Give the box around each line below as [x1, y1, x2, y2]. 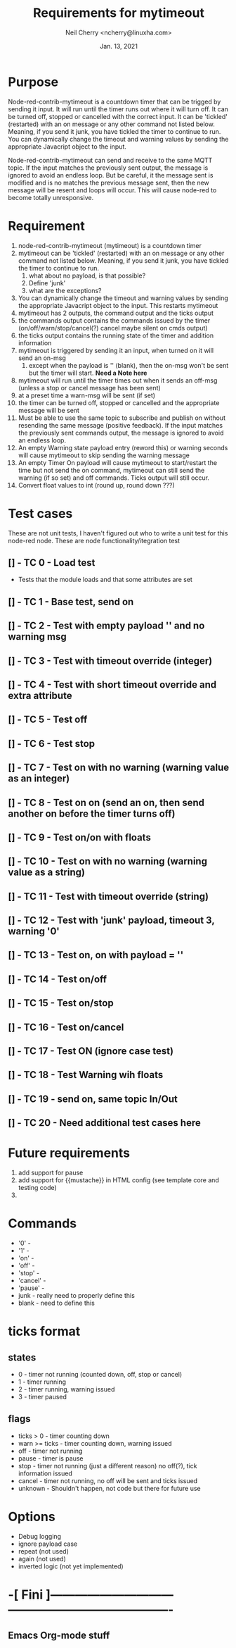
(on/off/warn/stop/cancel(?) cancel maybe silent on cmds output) [18, 323, 208, 332]
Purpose [8, 74, 59, 89]
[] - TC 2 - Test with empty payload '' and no [8, 620, 205, 632]
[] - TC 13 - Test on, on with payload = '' [8, 949, 184, 961]
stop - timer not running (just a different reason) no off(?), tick [18, 1461, 197, 1470]
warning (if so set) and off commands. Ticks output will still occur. [18, 473, 210, 482]
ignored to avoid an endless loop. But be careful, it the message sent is [8, 171, 214, 179]
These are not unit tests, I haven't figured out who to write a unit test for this [8, 528, 228, 537]
